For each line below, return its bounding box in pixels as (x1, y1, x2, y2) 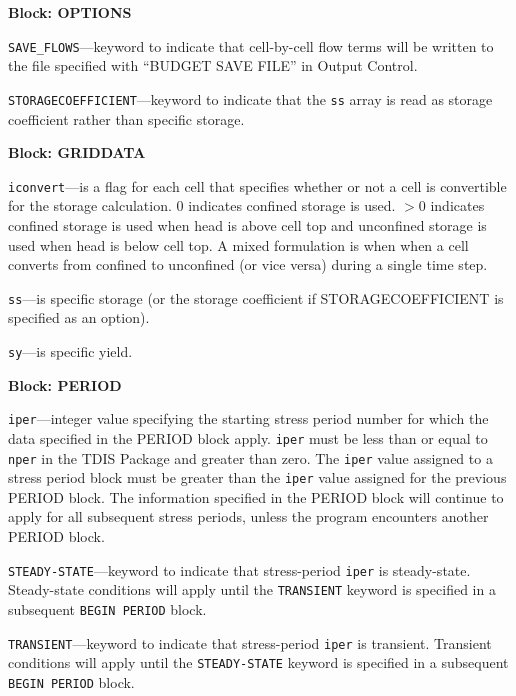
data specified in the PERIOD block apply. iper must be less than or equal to (8, 427, 488, 448)
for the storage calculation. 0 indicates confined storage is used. (8, 195, 396, 216)
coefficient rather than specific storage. (8, 108, 245, 129)
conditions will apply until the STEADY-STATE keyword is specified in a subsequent (8, 652, 509, 673)
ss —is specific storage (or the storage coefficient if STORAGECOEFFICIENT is (8, 287, 504, 308)
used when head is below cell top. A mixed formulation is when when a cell (8, 234, 469, 255)
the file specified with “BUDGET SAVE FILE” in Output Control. (8, 55, 418, 76)
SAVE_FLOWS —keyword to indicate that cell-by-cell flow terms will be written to (8, 35, 494, 56)
